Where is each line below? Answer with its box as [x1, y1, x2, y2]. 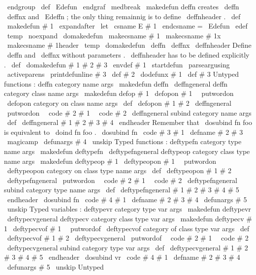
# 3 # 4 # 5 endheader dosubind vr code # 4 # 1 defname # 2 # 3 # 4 [4, 252, 240, 262]
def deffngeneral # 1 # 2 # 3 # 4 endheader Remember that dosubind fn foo [7, 117, 252, 127]
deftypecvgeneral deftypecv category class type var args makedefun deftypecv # [7, 214, 253, 224]
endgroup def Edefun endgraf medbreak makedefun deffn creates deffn [7, 1, 239, 11]
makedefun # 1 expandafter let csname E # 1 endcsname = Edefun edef [7, 21, 248, 31]
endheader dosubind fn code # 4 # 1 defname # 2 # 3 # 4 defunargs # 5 [7, 194, 247, 204]
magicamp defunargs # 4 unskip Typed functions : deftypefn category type [7, 136, 242, 147]
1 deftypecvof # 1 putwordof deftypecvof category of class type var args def [4, 223, 250, 233]
